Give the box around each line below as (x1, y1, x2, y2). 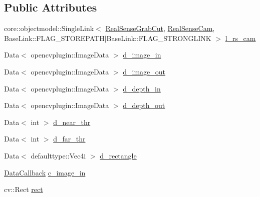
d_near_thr (53, 116, 91, 127)
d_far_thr (53, 133, 86, 144)
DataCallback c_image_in (4, 167, 86, 177)
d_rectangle (100, 150, 137, 160)
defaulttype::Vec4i (31, 150, 86, 160)
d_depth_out (123, 100, 165, 110)
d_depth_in (123, 83, 161, 93)
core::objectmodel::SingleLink (4, 23, 94, 33)
